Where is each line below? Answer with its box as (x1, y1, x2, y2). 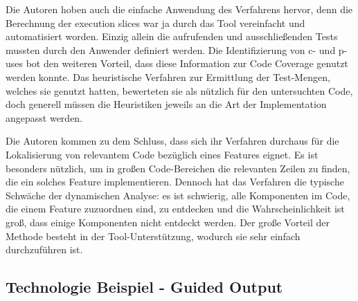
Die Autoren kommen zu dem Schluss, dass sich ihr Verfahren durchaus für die (6, 134, 339, 148)
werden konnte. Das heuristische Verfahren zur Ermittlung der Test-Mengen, (6, 69, 330, 84)
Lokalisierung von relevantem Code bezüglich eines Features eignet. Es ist (6, 147, 319, 161)
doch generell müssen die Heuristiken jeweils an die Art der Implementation (6, 97, 327, 111)
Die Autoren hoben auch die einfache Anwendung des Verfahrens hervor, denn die (6, 2, 353, 16)
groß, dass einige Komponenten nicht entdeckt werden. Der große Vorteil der (6, 215, 330, 229)
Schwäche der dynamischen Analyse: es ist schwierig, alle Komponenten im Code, (6, 188, 350, 202)
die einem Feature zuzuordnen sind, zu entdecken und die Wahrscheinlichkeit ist (6, 201, 345, 216)
